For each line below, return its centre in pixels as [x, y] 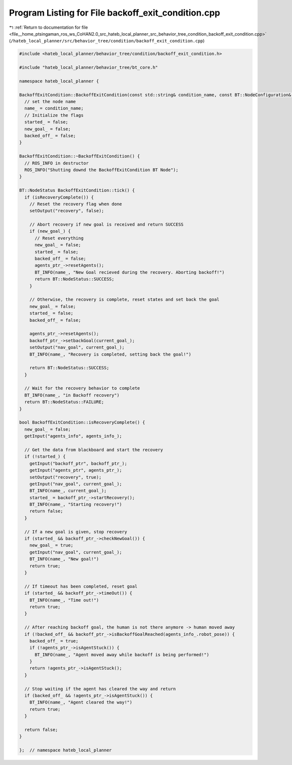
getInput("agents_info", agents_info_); [73, 436]
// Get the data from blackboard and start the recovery [94, 450]
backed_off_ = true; [54, 641]
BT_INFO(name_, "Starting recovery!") [76, 504]
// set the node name [50, 102]
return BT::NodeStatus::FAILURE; [64, 402]
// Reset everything [59, 238]
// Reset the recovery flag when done [76, 204]
